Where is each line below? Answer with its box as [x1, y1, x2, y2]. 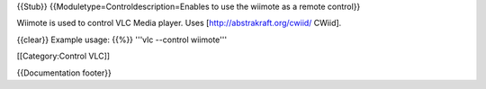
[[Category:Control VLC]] [16, 50, 111, 62]
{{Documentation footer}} [16, 67, 112, 78]
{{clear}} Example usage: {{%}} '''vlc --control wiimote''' [16, 34, 228, 45]
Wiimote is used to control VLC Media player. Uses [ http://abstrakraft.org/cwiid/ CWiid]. [16, 18, 342, 29]
